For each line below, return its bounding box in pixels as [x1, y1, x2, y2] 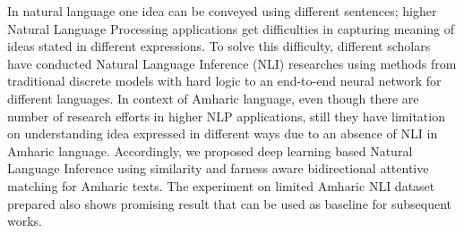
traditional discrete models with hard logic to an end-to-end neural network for [7, 71, 442, 90]
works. [7, 212, 43, 230]
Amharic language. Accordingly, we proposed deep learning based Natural [7, 141, 413, 160]
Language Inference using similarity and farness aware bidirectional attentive [7, 159, 429, 178]
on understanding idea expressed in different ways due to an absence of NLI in [7, 124, 438, 143]
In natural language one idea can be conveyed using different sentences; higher [7, 2, 437, 20]
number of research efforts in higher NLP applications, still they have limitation [7, 106, 445, 125]
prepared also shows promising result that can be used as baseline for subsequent [7, 194, 452, 212]
